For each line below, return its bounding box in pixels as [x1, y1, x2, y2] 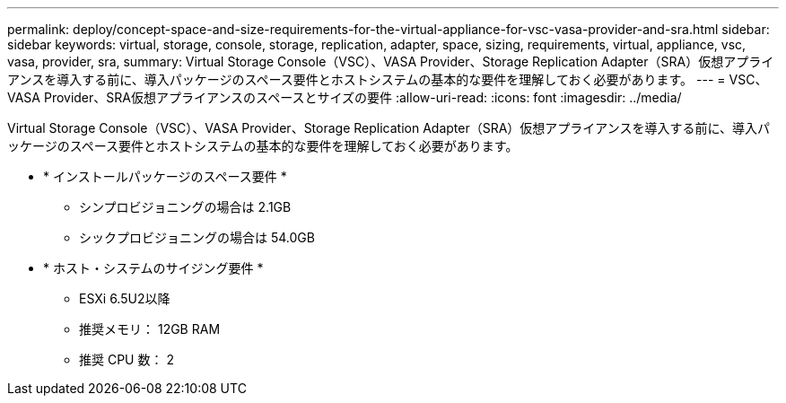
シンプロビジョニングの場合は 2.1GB [79, 199, 292, 215]
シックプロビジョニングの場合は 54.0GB [79, 230, 315, 245]
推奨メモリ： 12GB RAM [79, 321, 221, 337]
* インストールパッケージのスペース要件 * [43, 169, 287, 184]
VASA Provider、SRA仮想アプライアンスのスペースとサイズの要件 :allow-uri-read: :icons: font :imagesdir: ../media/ [7, 90, 682, 105]
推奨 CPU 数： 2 [79, 352, 174, 367]
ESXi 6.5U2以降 [79, 291, 170, 306]
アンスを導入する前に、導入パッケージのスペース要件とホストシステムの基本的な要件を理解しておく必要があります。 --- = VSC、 [7, 72, 768, 87]
